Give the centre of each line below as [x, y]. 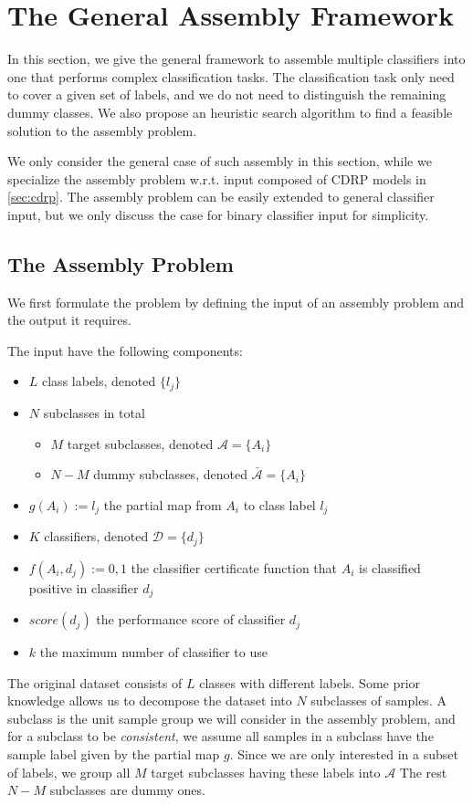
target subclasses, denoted [140, 443]
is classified [390, 567]
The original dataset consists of [95, 682]
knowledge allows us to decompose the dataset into [150, 700]
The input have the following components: [125, 350]
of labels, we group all [69, 772]
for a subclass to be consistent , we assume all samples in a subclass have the [221, 736]
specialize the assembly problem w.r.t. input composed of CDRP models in [217, 178]
